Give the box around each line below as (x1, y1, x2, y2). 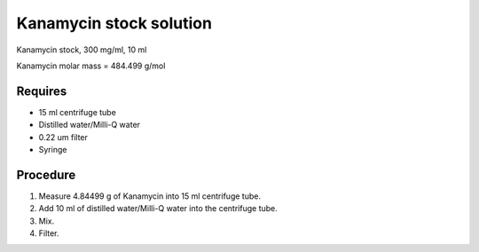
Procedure (16, 167, 76, 182)
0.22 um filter (38, 131, 89, 142)
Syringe (38, 145, 67, 155)
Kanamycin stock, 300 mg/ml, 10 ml (16, 44, 147, 55)
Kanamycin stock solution (16, 13, 213, 33)
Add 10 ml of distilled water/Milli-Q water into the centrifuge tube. (38, 203, 279, 214)
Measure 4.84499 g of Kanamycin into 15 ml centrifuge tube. (38, 191, 262, 201)
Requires (16, 83, 67, 98)
